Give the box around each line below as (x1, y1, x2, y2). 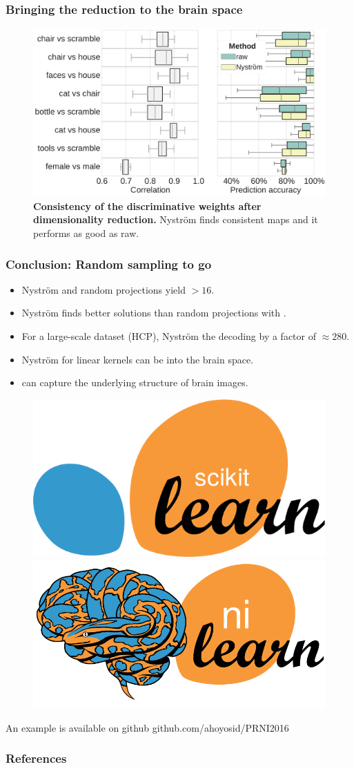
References (6, 750, 67, 767)
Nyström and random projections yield (21, 282, 186, 296)
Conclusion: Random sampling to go (6, 255, 212, 272)
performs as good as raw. (33, 226, 139, 240)
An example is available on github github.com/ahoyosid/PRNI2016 (6, 720, 289, 734)
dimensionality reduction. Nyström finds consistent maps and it (33, 212, 318, 227)
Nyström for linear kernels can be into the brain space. (21, 352, 254, 366)
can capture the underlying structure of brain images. (21, 375, 248, 390)
